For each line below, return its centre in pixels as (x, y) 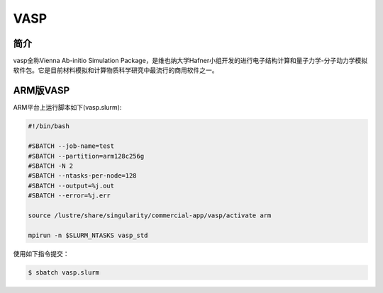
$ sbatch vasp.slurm (63, 272)
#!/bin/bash (49, 126)
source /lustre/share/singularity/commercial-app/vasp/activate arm (150, 215)
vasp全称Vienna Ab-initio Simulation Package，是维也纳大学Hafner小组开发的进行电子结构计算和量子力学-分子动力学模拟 (190, 61)
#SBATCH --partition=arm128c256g (86, 156)
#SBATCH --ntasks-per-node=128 (83, 176)
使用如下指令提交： (41, 253)
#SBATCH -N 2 (51, 166)
